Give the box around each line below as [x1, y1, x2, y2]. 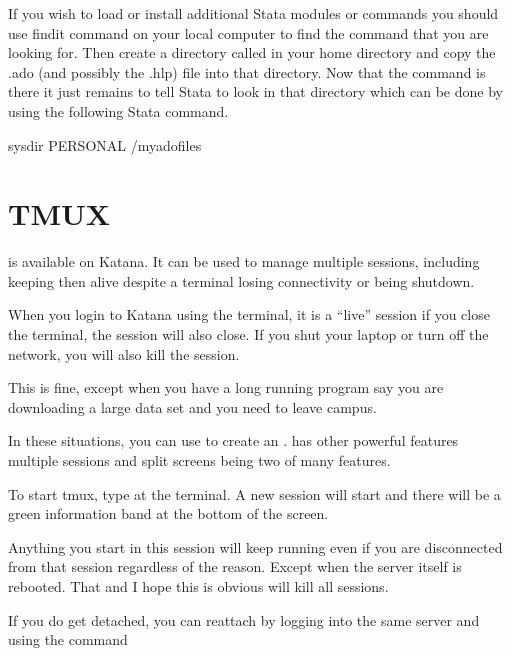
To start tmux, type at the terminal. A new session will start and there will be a [8, 483, 501, 504]
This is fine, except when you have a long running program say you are [8, 377, 444, 398]
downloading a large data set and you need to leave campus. [8, 396, 377, 417]
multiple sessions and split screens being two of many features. [8, 450, 391, 471]
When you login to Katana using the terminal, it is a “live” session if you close [8, 304, 490, 325]
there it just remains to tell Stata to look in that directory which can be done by [8, 81, 503, 102]
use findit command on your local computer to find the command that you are [8, 22, 489, 43]
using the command [8, 629, 128, 650]
